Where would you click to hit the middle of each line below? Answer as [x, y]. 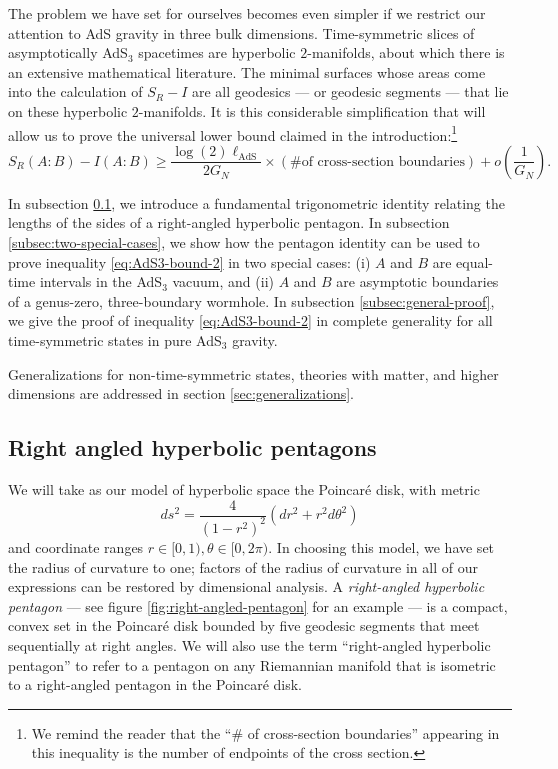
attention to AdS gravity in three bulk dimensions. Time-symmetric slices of [241, 32]
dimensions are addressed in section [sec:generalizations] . [181, 393]
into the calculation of [75, 91]
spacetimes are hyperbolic [217, 52]
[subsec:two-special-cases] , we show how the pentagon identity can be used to [244, 242]
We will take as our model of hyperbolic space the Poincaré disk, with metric [244, 488]
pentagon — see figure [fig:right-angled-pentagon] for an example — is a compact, [258, 605]
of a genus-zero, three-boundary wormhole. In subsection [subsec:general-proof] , [251, 300]
